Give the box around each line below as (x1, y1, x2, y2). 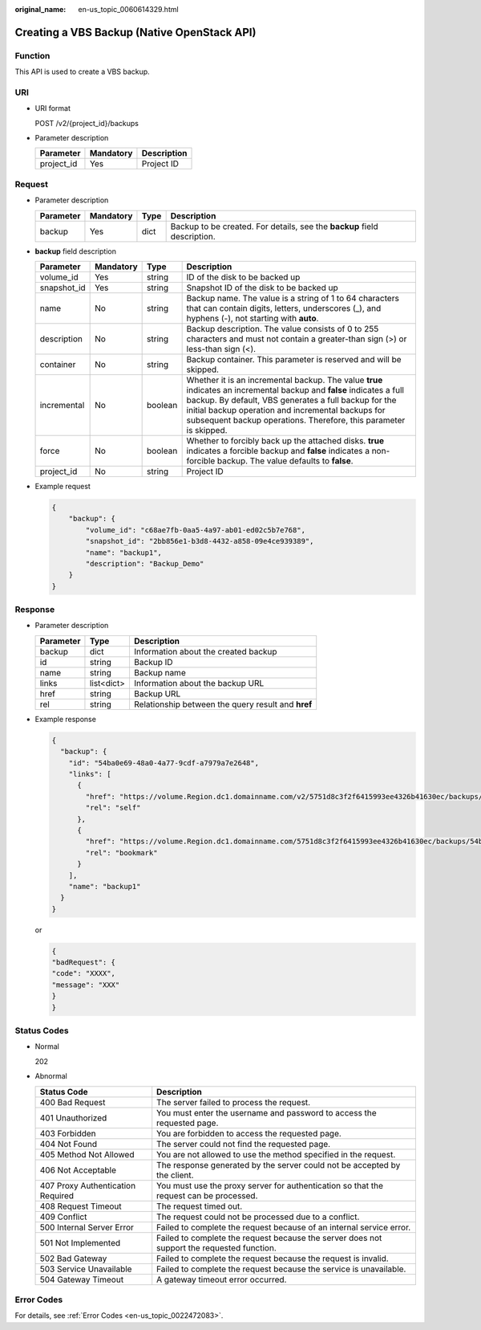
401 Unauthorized (39, 1112, 107, 1124)
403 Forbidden (39, 1128, 96, 1139)
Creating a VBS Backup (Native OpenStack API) (14, 25, 257, 39)
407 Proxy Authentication (39, 1180, 136, 1191)
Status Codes (14, 1025, 69, 1036)
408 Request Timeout (39, 1201, 122, 1212)
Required (39, 1189, 75, 1201)
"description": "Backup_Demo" (85, 559, 204, 568)
